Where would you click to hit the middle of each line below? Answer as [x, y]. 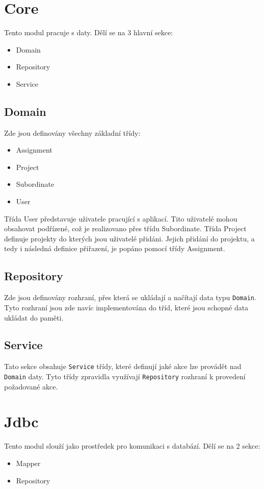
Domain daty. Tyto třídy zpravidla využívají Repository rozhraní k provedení [125, 376]
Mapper [28, 463]
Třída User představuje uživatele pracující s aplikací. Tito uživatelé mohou [121, 218]
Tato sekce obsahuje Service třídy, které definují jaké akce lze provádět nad [123, 366]
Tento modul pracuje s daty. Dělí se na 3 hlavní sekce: [89, 32]
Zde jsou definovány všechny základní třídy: [72, 132]
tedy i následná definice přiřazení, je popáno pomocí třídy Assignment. [115, 248]
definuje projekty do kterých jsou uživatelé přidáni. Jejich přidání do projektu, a [129, 238]
